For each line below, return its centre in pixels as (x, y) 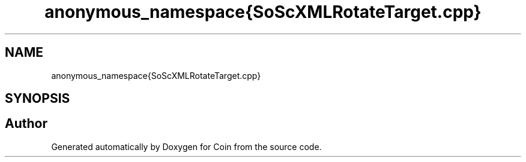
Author (26, 124)
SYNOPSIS (38, 99)
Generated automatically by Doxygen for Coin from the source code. (186, 146)
